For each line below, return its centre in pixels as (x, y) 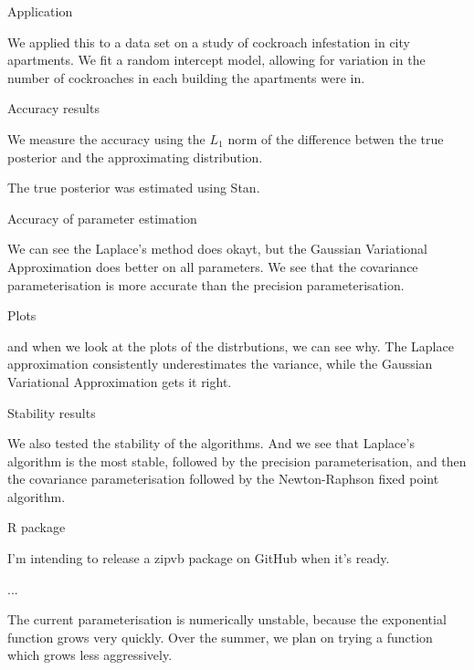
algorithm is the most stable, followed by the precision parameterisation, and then (237, 461)
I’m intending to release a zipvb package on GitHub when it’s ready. (199, 558)
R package (37, 527)
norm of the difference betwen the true (336, 138)
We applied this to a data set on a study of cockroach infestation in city (209, 42)
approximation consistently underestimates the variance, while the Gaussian (220, 364)
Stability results (52, 412)
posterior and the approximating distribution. (135, 157)
